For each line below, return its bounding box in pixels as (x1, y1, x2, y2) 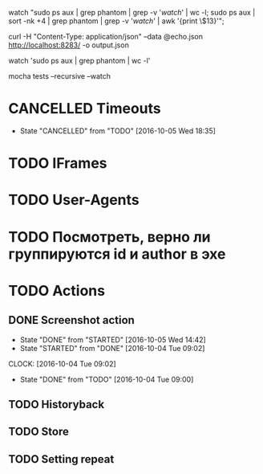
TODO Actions (8, 281, 106, 300)
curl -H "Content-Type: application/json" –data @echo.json (8, 32, 203, 41)
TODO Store (8, 425, 70, 439)
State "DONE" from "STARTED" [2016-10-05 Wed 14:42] (19, 334, 206, 345)
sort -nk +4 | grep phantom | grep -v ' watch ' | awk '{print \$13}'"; (8, 16, 225, 26)
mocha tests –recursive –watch (8, 72, 111, 80)
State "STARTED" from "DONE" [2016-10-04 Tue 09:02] (19, 343, 205, 353)
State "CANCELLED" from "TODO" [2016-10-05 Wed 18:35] (19, 125, 216, 136)
